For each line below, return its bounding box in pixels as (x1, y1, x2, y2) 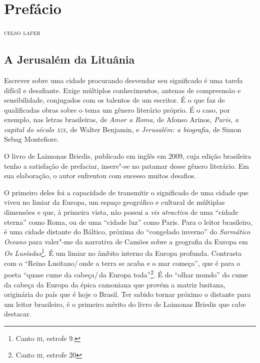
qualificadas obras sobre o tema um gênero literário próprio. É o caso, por (4, 104, 230, 115)
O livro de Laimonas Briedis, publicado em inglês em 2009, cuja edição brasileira (4, 151, 251, 161)
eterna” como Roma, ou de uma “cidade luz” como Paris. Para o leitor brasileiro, (4, 216, 252, 227)
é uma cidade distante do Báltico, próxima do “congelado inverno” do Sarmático (4, 226, 250, 237)
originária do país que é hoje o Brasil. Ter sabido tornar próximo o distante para (4, 289, 251, 299)
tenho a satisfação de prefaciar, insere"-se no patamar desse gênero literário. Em (4, 160, 249, 171)
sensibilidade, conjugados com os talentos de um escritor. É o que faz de (4, 95, 225, 105)
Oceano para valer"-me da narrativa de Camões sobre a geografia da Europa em (4, 236, 248, 246)
